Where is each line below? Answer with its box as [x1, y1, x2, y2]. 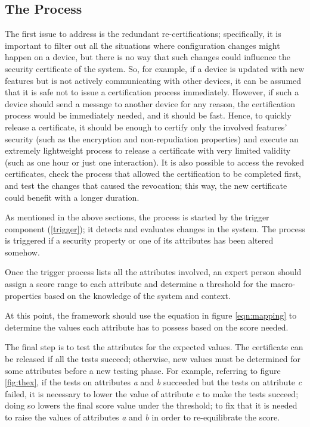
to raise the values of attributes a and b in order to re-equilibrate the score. [5, 411, 280, 423]
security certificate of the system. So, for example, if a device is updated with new [5, 62, 305, 74]
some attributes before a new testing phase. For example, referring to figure [5, 364, 281, 376]
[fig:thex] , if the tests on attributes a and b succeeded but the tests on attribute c [5, 376, 302, 388]
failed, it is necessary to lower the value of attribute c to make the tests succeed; [5, 387, 299, 400]
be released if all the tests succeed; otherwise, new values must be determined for [5, 353, 301, 365]
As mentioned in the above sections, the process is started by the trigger [5, 211, 269, 223]
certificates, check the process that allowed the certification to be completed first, [5, 167, 302, 180]
